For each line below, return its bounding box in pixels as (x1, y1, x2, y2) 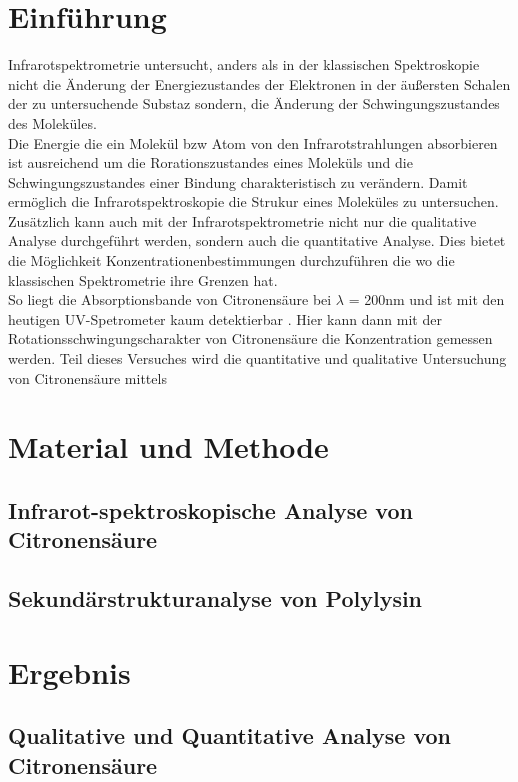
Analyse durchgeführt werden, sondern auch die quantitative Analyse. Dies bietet (8, 230, 506, 251)
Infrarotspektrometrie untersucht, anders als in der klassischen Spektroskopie (8, 54, 480, 75)
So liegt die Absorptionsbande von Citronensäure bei (8, 289, 332, 310)
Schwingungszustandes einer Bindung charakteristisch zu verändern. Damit (8, 171, 468, 192)
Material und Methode (8, 426, 329, 467)
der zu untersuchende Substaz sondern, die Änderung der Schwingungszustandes (8, 93, 500, 114)
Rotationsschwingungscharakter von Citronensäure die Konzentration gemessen (8, 328, 493, 349)
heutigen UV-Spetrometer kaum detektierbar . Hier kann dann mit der (8, 308, 442, 329)
